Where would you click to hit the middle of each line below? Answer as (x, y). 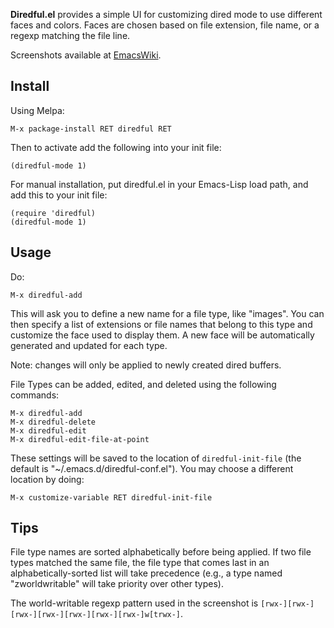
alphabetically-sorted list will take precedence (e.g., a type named (146, 573)
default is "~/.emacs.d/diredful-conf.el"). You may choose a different (152, 468)
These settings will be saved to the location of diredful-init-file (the (156, 458)
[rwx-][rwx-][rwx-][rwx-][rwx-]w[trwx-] (96, 615)
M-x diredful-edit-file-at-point (80, 439)
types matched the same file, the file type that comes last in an (140, 563)
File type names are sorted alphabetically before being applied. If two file (161, 552)
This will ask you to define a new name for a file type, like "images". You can (167, 313)
